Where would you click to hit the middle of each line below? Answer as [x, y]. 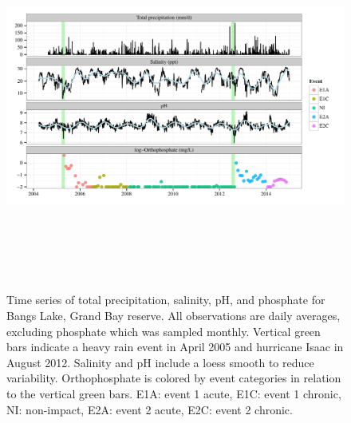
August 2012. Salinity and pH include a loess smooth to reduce [160, 362]
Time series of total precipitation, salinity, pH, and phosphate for [166, 300]
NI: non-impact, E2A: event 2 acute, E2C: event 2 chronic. [150, 409]
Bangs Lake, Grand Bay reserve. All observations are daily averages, [174, 315]
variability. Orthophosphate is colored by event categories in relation [174, 378]
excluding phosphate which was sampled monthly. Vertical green [164, 331]
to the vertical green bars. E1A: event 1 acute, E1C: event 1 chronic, [174, 393]
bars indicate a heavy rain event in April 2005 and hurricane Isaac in [175, 347]
